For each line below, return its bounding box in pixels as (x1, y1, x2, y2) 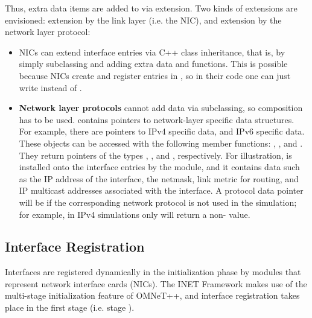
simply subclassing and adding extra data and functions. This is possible (19, 57, 288, 70)
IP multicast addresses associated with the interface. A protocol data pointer (19, 184, 304, 197)
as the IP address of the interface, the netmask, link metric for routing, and (19, 172, 299, 185)
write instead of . (19, 81, 82, 94)
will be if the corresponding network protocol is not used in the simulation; (19, 196, 297, 208)
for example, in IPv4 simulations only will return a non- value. (19, 208, 250, 220)
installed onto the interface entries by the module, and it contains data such (19, 161, 300, 173)
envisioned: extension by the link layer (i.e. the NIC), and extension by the (5, 13, 282, 26)
